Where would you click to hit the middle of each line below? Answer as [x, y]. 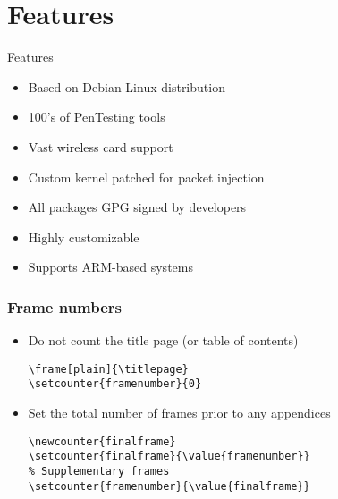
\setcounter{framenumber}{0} [115, 384]
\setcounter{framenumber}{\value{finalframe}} [169, 486]
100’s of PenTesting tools [97, 117]
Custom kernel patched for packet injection [146, 177]
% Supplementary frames [99, 471]
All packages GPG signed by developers [137, 207]
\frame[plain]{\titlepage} [108, 369]
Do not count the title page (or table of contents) [163, 340]
